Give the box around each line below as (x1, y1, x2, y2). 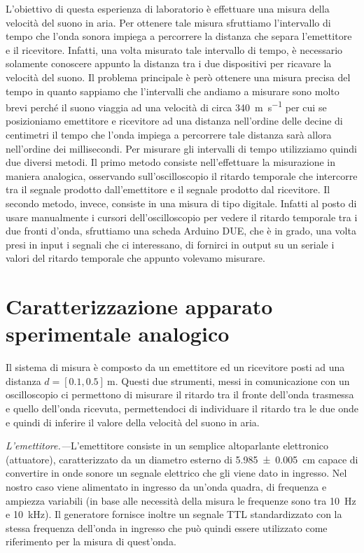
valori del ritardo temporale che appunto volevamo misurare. (6, 251, 265, 265)
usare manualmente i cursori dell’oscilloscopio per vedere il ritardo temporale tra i (6, 209, 358, 224)
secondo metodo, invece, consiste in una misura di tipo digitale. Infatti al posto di (6, 195, 357, 210)
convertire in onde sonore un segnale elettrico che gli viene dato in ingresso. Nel (6, 465, 347, 480)
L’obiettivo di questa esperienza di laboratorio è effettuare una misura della (6, 1, 330, 15)
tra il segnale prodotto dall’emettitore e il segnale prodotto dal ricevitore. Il (6, 182, 330, 197)
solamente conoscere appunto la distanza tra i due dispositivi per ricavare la (6, 56, 332, 71)
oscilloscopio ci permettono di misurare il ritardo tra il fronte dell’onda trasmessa (6, 387, 354, 402)
